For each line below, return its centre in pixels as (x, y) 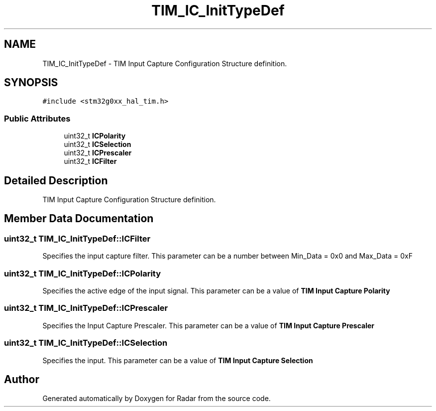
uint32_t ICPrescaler (98, 153)
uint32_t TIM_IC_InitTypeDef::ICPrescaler (86, 308)
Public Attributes (37, 118)
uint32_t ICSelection (98, 144)
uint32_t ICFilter (90, 161)
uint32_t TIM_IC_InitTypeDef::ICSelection (86, 343)
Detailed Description (56, 180)
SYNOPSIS (31, 83)
